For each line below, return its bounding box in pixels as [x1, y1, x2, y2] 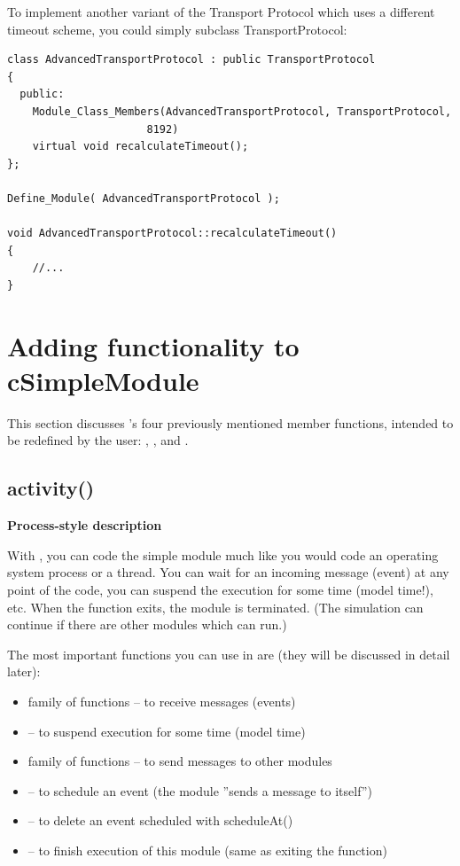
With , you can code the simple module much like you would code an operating [7, 545, 439, 564]
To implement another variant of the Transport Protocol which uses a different [7, 3, 435, 20]
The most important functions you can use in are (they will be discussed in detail [7, 644, 450, 663]
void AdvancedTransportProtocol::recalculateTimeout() [7, 227, 338, 240]
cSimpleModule [7, 362, 199, 398]
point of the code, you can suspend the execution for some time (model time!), [7, 580, 433, 598]
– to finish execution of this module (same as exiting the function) [27, 840, 387, 859]
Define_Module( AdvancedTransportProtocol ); [7, 191, 280, 205]
